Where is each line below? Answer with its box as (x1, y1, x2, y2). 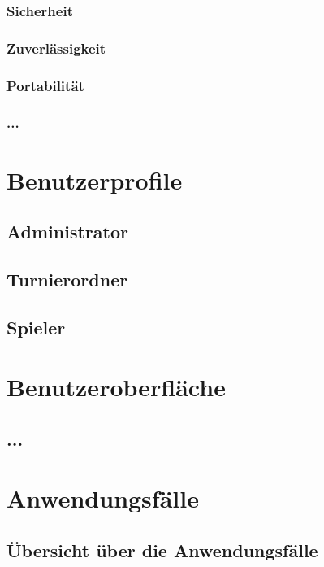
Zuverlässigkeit (6, 37, 106, 58)
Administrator (6, 219, 128, 244)
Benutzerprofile (6, 163, 183, 196)
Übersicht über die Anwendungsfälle (6, 538, 318, 563)
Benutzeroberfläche (6, 370, 226, 403)
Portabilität (6, 75, 84, 95)
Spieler (6, 314, 66, 339)
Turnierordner (6, 266, 128, 291)
